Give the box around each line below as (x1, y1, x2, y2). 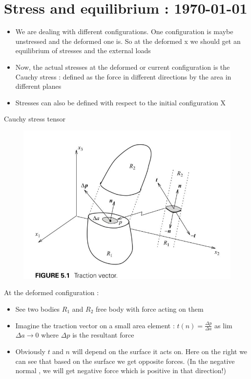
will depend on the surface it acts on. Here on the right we (72, 346, 248, 356)
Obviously (15, 346, 45, 356)
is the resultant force (72, 330, 134, 340)
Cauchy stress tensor (4, 114, 65, 124)
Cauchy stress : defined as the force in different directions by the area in (15, 71, 231, 81)
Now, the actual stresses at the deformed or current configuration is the (15, 61, 230, 72)
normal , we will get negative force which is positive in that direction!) (15, 365, 226, 376)
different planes (15, 81, 62, 91)
